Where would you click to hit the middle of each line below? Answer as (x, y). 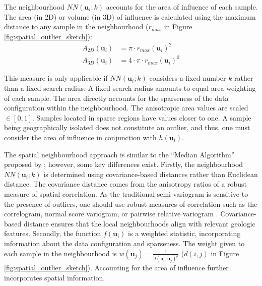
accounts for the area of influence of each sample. (182, 7)
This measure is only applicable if (56, 78)
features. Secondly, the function (53, 233)
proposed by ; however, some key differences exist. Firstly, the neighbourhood (124, 164)
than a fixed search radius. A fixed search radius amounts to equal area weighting (130, 88)
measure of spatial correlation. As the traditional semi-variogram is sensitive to (126, 193)
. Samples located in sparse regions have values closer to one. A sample (142, 117)
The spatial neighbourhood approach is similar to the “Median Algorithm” (119, 154)
